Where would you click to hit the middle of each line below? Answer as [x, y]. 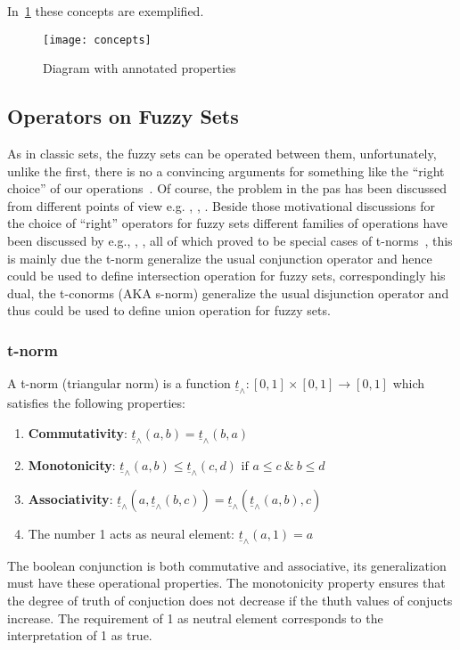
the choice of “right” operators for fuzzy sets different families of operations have [228, 223]
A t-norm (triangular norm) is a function [119, 383]
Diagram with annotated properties [140, 68]
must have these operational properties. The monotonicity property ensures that [226, 583]
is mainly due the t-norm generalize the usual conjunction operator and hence [220, 258]
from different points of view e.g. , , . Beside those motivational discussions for [221, 205]
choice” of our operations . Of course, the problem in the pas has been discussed [227, 188]
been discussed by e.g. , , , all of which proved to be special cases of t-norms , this [230, 241]
